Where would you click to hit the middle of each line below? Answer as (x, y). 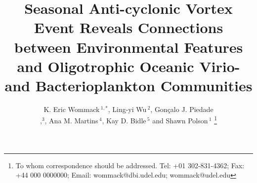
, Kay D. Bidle (124, 121)
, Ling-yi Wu (127, 109)
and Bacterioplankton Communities (128, 85)
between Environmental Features (128, 47)
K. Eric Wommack (72, 109)
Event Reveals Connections (128, 27)
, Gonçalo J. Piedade (182, 109)
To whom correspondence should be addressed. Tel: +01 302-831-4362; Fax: (130, 165)
